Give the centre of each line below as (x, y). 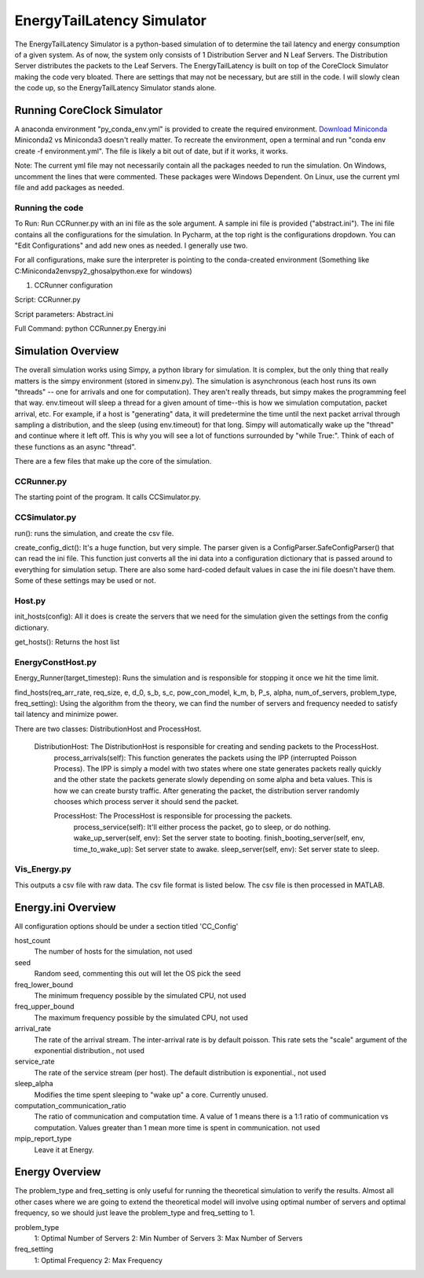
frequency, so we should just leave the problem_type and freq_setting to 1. (135, 1213)
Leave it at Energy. (64, 1149)
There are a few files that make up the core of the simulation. (113, 461)
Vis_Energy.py (43, 869)
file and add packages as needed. (69, 187)
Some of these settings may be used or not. (85, 581)
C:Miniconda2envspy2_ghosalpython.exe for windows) (103, 270)
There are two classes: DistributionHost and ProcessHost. (108, 729)
